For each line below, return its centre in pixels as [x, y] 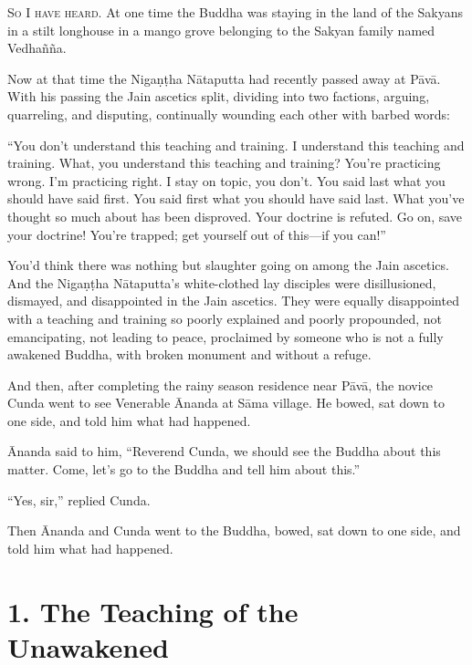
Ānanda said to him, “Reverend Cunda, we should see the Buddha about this [224, 451]
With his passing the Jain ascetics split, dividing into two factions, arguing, [219, 96]
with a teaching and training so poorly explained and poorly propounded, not [225, 318]
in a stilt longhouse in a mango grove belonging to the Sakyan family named [221, 30]
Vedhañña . [37, 48]
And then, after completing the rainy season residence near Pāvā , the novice [220, 384]
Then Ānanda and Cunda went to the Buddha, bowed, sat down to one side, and [234, 530]
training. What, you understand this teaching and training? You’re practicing [224, 163]
